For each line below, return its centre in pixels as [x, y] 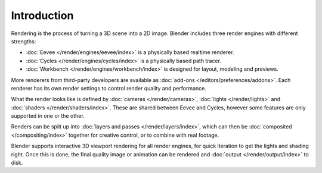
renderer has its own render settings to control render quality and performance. [109, 88]
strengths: [24, 41]
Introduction [42, 15]
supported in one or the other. [48, 116]
